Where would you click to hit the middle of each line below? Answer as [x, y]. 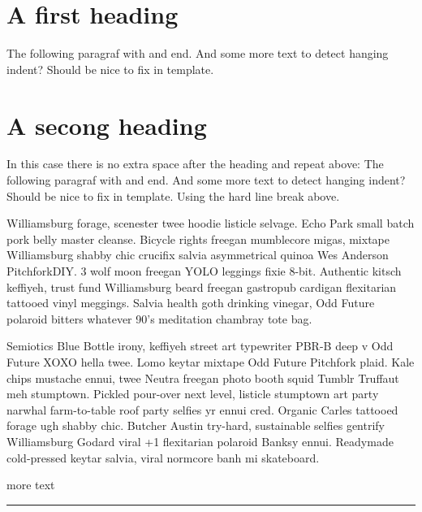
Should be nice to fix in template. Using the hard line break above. [173, 195]
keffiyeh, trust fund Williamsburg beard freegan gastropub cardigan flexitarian [202, 286]
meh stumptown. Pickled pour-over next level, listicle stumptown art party [193, 394]
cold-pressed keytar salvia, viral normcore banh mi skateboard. [163, 457]
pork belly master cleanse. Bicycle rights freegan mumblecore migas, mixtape [198, 239]
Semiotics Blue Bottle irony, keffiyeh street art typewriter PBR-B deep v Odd [200, 346]
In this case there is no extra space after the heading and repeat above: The [195, 164]
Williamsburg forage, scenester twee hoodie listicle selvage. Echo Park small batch [211, 223]
